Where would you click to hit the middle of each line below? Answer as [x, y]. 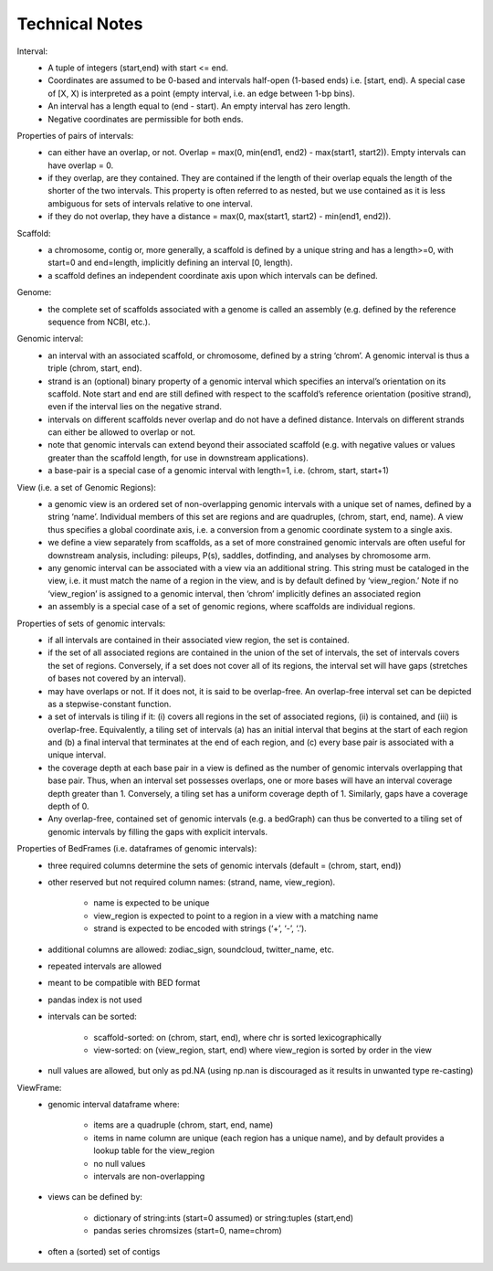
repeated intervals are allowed [105, 966]
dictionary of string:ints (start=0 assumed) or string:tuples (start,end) [224, 1218]
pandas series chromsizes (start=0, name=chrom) [188, 1231]
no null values [120, 1163]
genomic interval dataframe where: [114, 1105]
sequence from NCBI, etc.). [99, 322]
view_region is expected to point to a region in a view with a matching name [236, 916]
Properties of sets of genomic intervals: [91, 623]
